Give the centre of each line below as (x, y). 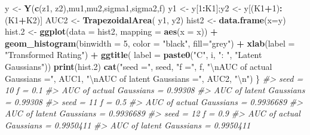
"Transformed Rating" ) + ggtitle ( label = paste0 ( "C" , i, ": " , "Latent (133, 55)
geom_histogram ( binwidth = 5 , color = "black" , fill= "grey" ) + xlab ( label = (150, 43)
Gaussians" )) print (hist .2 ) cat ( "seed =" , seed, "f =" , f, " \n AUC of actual (139, 66)
